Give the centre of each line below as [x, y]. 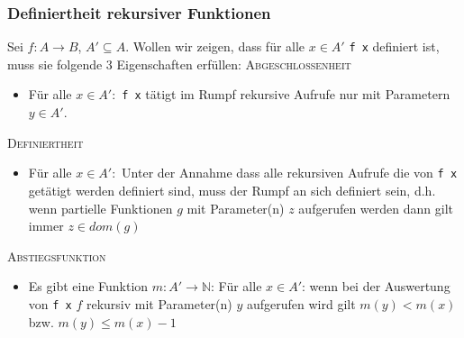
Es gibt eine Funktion [88, 286]
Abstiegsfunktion [57, 256]
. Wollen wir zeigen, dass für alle [215, 46]
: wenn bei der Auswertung [376, 286]
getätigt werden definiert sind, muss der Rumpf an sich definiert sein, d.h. [232, 190]
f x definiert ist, [394, 46]
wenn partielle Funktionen [100, 208]
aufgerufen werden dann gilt [376, 208]
